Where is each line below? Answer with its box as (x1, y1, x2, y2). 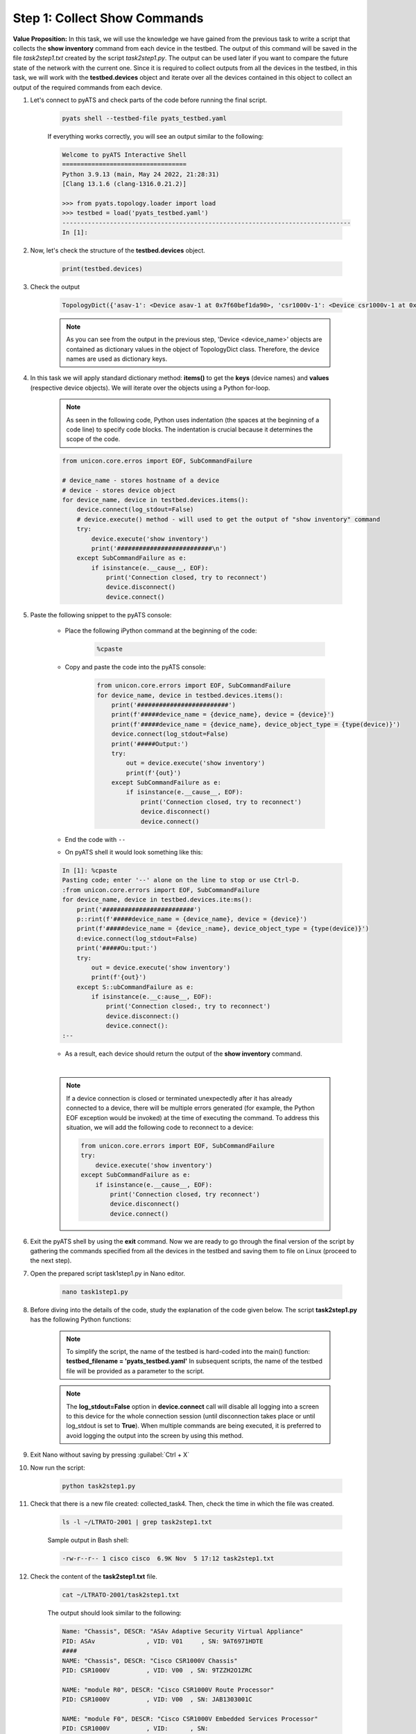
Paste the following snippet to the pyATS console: (30, 610, 172, 619)
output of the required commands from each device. (12, 83, 163, 92)
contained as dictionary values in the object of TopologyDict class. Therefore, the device (66, 345, 320, 353)
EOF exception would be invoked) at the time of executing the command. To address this (66, 1113, 320, 1122)
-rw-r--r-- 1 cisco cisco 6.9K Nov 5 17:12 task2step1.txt (62, 1554, 275, 1563)
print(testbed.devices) (62, 264, 144, 273)
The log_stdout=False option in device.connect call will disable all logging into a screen (66, 1402, 319, 1411)
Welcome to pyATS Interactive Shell (62, 151, 187, 159)
